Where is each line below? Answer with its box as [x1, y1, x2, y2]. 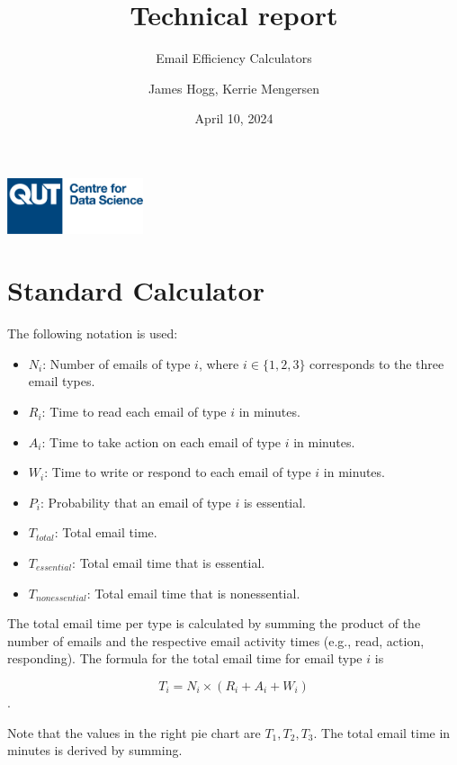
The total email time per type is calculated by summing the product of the [7, 614, 421, 633]
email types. [28, 372, 95, 391]
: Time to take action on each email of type [41, 432, 282, 451]
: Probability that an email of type [40, 492, 231, 511]
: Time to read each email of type [41, 402, 227, 421]
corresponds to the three [309, 354, 444, 373]
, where [198, 354, 239, 373]
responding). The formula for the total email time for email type [7, 649, 363, 668]
